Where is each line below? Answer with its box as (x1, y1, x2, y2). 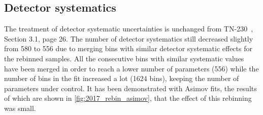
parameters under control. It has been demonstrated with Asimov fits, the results (4, 83, 257, 93)
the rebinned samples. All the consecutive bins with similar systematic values (4, 53, 244, 63)
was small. (4, 102, 36, 113)
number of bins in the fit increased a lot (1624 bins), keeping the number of (4, 73, 239, 84)
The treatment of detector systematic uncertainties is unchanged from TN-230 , (4, 23, 253, 34)
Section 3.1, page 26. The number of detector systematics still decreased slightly (4, 33, 253, 44)
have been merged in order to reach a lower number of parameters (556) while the (4, 63, 259, 73)
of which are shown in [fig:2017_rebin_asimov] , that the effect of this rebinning (4, 93, 252, 103)
